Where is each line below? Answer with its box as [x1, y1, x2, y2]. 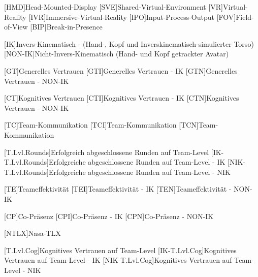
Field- [236, 11, 254, 22]
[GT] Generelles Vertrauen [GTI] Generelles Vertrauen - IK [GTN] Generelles [4, 65, 238, 76]
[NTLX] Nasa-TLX [4, 228, 61, 238]
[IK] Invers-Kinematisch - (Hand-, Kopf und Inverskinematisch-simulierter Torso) [4, 38, 254, 49]
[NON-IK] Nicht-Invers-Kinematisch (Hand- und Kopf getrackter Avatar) [4, 48, 229, 59]
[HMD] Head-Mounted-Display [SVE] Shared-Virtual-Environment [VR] [4, 2, 223, 12]
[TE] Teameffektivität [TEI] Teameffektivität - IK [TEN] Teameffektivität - [4, 183, 232, 194]
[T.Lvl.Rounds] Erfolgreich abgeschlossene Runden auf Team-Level [4, 146, 209, 157]
